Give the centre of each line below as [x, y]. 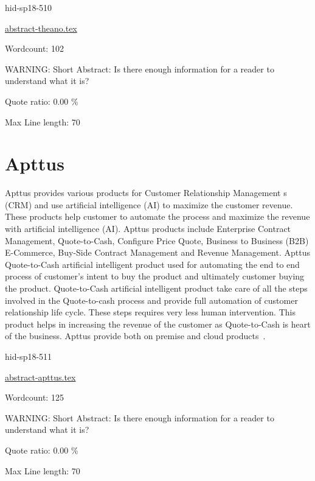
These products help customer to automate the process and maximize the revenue [157, 216]
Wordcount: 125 [34, 397]
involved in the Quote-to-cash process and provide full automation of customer [151, 300]
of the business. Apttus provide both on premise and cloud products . [135, 336]
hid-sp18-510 [29, 7]
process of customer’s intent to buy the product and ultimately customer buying [155, 276]
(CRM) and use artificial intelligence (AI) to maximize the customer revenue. [149, 204]
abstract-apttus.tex [40, 377]
